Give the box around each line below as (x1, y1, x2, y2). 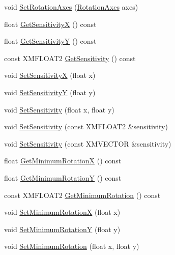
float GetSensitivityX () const (4, 18, 97, 29)
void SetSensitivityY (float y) (4, 87, 96, 97)
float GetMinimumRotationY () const (4, 172, 122, 183)
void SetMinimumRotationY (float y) (4, 223, 121, 234)
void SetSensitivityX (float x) (4, 70, 96, 80)
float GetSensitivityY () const (4, 36, 97, 46)
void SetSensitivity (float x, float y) (4, 104, 114, 115)
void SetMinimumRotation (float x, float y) (4, 241, 139, 251)
